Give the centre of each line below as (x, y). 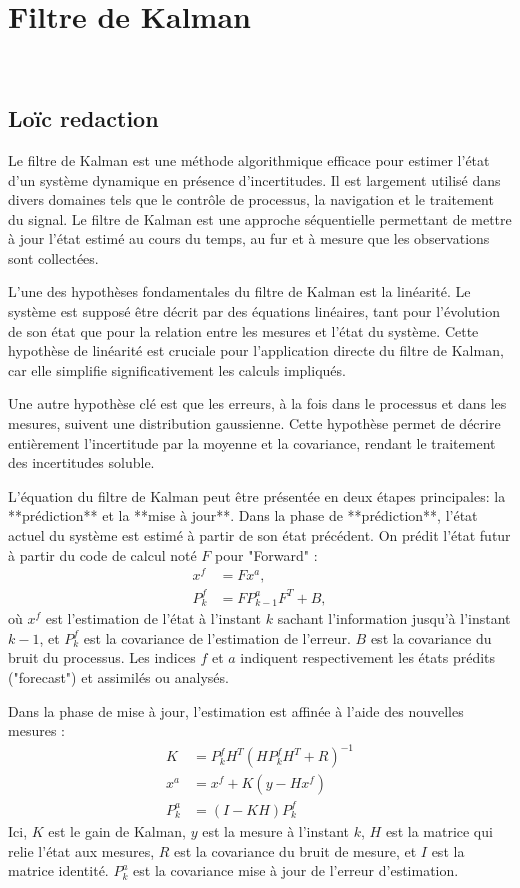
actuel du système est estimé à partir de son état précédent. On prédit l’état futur (259, 535)
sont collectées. (53, 257)
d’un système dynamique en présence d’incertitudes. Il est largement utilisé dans (254, 179)
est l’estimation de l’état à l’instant (153, 618)
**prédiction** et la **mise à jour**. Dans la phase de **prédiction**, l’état (243, 515)
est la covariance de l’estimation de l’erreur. (217, 637)
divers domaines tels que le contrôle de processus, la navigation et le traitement (251, 199)
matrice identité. (58, 870)
